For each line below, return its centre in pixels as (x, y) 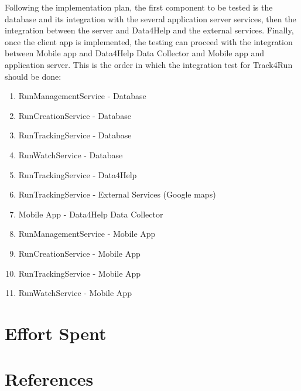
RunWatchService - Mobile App (75, 293)
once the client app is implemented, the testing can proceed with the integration (149, 41)
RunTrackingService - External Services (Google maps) (117, 194)
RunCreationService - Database (75, 115)
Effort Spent (56, 333)
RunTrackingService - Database (75, 135)
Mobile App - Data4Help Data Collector (91, 214)
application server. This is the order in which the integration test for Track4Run (149, 64)
